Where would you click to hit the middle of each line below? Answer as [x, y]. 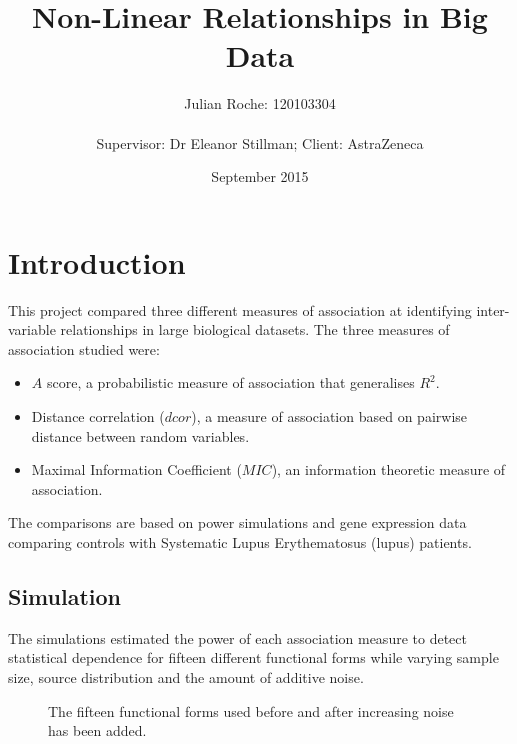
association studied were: [84, 348]
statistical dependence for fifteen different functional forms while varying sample [253, 657]
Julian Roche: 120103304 [260, 103]
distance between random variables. [140, 435]
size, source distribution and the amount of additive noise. [186, 676]
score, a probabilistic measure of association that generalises [230, 382]
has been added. [97, 730]
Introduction [97, 261]
